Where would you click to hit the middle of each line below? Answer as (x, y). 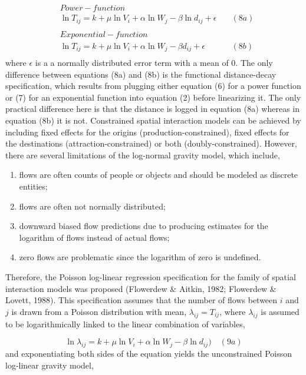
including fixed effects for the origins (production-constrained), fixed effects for (147, 132)
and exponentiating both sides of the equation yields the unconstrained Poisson (149, 353)
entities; (33, 186)
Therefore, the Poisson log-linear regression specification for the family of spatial (151, 277)
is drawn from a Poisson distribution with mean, (99, 311)
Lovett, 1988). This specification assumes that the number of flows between (142, 300)
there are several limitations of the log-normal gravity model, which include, (143, 155)
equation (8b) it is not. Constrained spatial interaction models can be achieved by (153, 120)
